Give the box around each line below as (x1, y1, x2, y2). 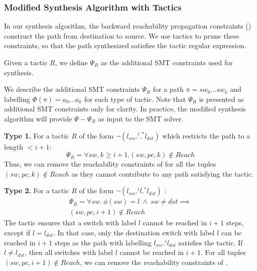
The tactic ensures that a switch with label (4, 217, 137, 228)
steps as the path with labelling (54, 237, 152, 247)
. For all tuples (200, 247, 246, 257)
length (4, 141, 24, 152)
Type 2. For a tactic (4, 185, 69, 196)
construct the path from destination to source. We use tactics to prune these (4, 30, 239, 41)
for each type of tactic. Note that (84, 93, 186, 104)
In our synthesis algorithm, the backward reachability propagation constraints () (4, 21, 251, 31)
